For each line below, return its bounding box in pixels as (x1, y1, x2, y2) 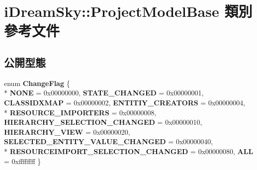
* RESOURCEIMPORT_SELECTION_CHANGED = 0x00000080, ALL (4, 146, 254, 156)
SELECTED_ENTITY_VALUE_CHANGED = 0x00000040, (4, 136, 213, 147)
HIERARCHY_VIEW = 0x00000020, (4, 126, 130, 137)
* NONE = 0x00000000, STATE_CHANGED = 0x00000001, (4, 87, 204, 98)
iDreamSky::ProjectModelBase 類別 (4, 1, 253, 21)
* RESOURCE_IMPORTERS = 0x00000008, (4, 107, 157, 117)
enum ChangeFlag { (4, 78, 70, 88)
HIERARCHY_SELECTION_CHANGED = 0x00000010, (4, 117, 202, 127)
